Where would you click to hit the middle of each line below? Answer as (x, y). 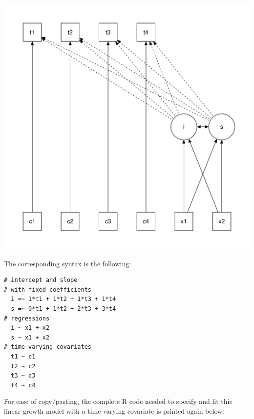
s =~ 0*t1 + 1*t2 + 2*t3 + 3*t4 (63, 309)
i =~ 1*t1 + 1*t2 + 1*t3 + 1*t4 (63, 299)
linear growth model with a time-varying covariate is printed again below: (114, 410)
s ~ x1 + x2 (30, 337)
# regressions (27, 318)
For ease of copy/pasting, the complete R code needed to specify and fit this (118, 401)
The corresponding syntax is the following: (68, 263)
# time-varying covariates (48, 347)
